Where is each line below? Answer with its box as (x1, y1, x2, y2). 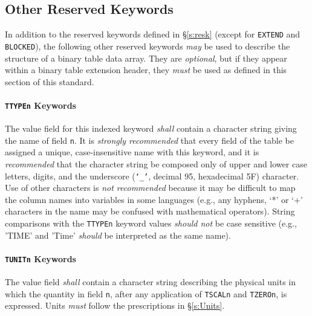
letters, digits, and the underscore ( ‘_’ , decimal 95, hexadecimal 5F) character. (5, 169, 299, 182)
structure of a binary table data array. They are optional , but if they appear (5, 51, 287, 64)
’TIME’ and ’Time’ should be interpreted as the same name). (5, 228, 231, 241)
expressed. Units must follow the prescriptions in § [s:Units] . (5, 299, 225, 312)
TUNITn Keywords (5, 252, 76, 265)
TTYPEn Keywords (5, 98, 76, 111)
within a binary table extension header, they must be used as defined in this (5, 63, 287, 76)
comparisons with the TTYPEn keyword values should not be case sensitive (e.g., (5, 217, 297, 230)
